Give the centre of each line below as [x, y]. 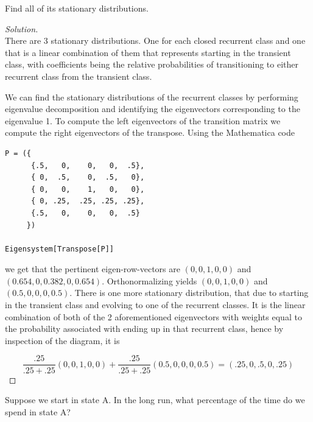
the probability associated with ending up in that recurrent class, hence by [144, 329]
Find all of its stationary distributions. [77, 8]
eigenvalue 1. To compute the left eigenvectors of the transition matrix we [143, 120]
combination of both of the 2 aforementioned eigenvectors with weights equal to [153, 316]
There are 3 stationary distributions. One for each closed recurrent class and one [155, 40]
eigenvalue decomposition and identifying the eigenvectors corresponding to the [153, 109]
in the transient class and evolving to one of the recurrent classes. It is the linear [155, 305]
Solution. [22, 28]
